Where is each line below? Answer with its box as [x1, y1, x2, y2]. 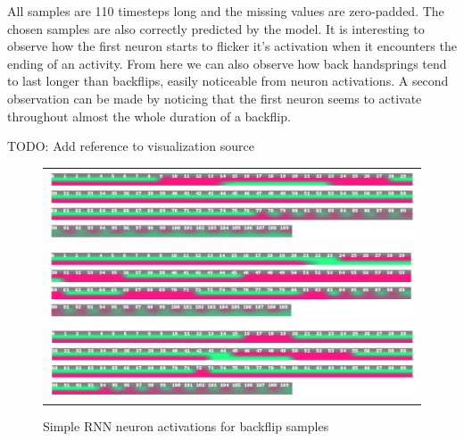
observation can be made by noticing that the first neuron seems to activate [7, 88, 422, 107]
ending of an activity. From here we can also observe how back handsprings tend [7, 54, 447, 72]
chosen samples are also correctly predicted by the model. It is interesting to [7, 19, 425, 37]
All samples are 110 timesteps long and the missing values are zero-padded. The [7, 2, 444, 20]
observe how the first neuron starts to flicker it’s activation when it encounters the [7, 37, 457, 55]
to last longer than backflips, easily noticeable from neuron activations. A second [7, 71, 449, 90]
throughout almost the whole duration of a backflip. [7, 106, 291, 125]
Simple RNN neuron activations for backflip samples [43, 416, 329, 435]
